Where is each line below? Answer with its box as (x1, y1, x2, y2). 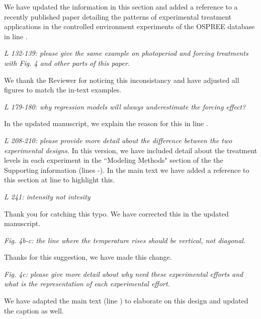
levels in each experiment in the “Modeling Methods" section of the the (4, 155, 223, 165)
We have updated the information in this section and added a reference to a (4, 2, 238, 12)
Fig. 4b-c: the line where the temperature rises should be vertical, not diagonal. (4, 235, 246, 245)
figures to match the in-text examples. (4, 84, 122, 95)
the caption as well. (4, 305, 64, 315)
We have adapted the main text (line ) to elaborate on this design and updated (4, 295, 248, 306)
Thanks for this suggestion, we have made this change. (4, 252, 172, 262)
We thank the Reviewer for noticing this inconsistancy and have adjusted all (4, 74, 239, 85)
